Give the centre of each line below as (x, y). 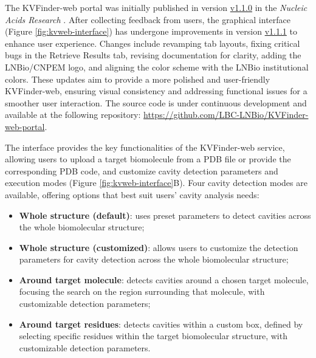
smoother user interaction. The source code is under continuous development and (156, 102)
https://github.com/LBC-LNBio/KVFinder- (226, 115)
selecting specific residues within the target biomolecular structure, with (153, 336)
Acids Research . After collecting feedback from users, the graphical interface (148, 19)
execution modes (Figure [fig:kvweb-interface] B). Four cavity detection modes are (156, 183)
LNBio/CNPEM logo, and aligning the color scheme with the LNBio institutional (157, 67)
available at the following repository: (73, 115)
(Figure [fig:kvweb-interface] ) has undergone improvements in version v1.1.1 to (151, 31)
